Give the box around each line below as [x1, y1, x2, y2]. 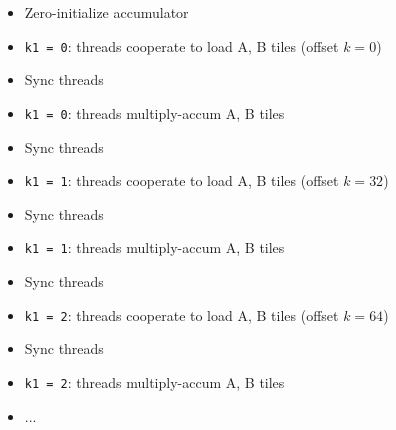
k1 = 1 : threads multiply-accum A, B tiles [24, 237, 285, 258]
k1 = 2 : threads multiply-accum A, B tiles [24, 371, 285, 392]
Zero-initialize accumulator [24, 2, 189, 22]
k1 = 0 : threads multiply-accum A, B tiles [24, 102, 285, 123]
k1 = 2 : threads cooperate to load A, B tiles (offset [24, 304, 339, 325]
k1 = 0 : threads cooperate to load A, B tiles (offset [24, 35, 339, 56]
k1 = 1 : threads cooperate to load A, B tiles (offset [24, 170, 339, 191]
